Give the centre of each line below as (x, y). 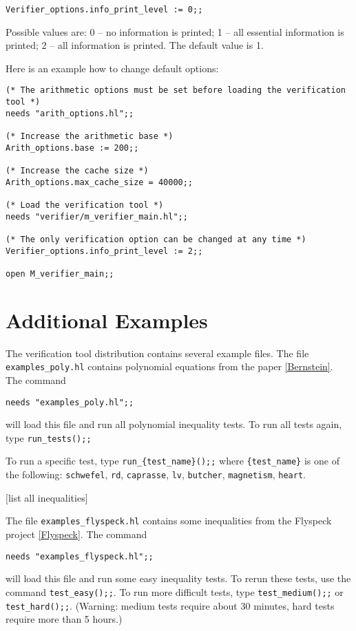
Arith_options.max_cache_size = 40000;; (100, 182)
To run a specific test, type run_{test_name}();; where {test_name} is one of (172, 461)
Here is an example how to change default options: (112, 68)
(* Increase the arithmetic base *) (90, 137)
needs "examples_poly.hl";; (70, 402)
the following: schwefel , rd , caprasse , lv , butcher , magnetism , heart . (156, 474)
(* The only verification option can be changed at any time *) (156, 239)
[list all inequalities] (47, 497)
